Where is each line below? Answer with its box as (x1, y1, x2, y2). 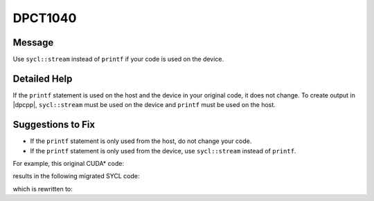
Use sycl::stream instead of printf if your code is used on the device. (12, 55, 224, 64)
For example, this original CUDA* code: (12, 160, 125, 168)
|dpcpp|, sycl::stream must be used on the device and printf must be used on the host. (12, 101, 276, 109)
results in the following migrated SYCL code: (12, 172, 140, 180)
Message (12, 37, 54, 48)
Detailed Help (12, 73, 73, 84)
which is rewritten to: (12, 184, 73, 193)
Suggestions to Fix (12, 119, 96, 131)
